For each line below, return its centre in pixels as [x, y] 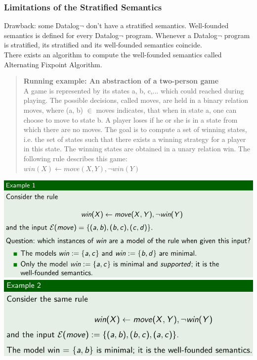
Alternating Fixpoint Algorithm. [53, 64]
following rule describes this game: [75, 158]
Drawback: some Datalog [42, 25]
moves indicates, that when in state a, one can [166, 110]
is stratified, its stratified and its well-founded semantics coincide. [103, 45]
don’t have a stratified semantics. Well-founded [157, 25]
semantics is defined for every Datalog [62, 35]
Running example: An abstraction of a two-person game [121, 81]
